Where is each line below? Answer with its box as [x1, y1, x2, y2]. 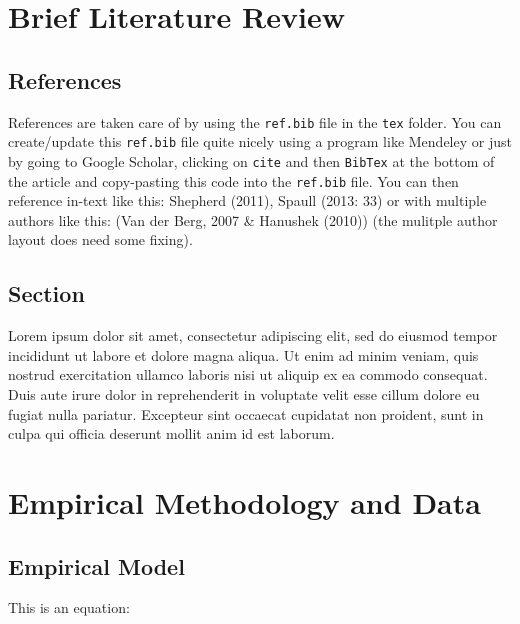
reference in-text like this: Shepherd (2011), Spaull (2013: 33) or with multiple [8, 190, 487, 211]
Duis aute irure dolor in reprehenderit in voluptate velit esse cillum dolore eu [8, 383, 480, 404]
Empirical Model [8, 550, 185, 581]
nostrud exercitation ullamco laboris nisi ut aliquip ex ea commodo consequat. [8, 364, 488, 385]
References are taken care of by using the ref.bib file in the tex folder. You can [8, 111, 502, 132]
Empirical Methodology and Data [8, 481, 481, 522]
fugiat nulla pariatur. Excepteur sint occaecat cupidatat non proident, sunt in [8, 403, 484, 424]
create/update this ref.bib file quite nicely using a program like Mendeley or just [8, 131, 512, 152]
